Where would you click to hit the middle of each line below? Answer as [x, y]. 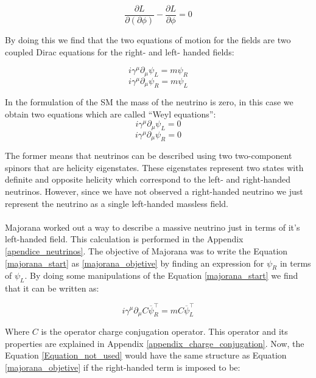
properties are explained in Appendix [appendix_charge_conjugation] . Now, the [155, 343]
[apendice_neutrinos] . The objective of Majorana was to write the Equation [146, 251]
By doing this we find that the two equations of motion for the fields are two [148, 40]
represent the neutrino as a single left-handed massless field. [117, 203]
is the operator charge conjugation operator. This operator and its [164, 331]
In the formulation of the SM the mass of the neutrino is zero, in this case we [149, 102]
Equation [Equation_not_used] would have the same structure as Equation [146, 355]
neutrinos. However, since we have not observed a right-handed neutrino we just [154, 191]
